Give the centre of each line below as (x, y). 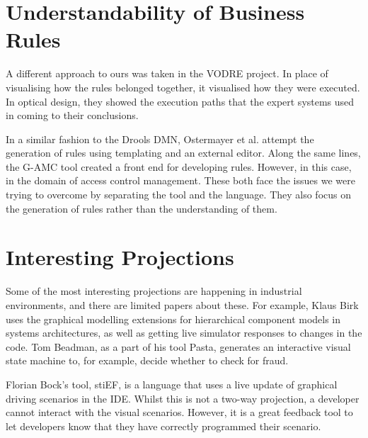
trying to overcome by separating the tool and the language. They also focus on (179, 195)
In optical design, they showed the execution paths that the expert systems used (180, 101)
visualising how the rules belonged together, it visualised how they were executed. (183, 87)
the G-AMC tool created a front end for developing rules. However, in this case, (179, 166)
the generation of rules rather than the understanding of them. (142, 208)
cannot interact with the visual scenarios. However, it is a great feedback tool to (179, 412)
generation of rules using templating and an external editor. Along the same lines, (183, 153)
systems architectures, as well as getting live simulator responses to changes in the (184, 333)
